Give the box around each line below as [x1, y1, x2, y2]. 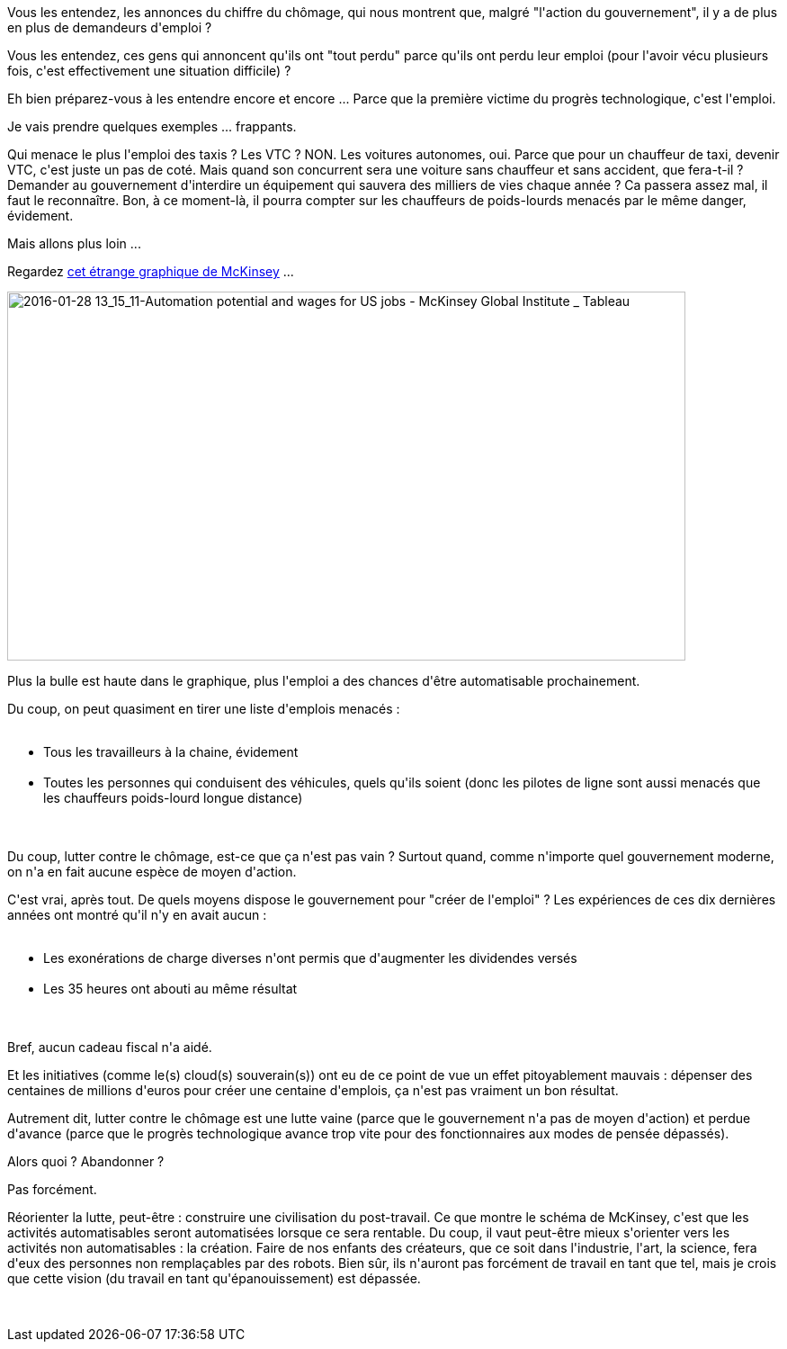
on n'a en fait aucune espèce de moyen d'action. [7, 864, 297, 879]
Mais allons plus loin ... [7, 236, 141, 251]
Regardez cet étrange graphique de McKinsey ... [7, 264, 294, 279]
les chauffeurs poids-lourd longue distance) [43, 790, 303, 805]
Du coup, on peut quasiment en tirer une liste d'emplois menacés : [7, 701, 400, 716]
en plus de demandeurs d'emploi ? [7, 20, 212, 35]
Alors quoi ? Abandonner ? [7, 1154, 165, 1169]
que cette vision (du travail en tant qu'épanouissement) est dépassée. [7, 1271, 421, 1286]
